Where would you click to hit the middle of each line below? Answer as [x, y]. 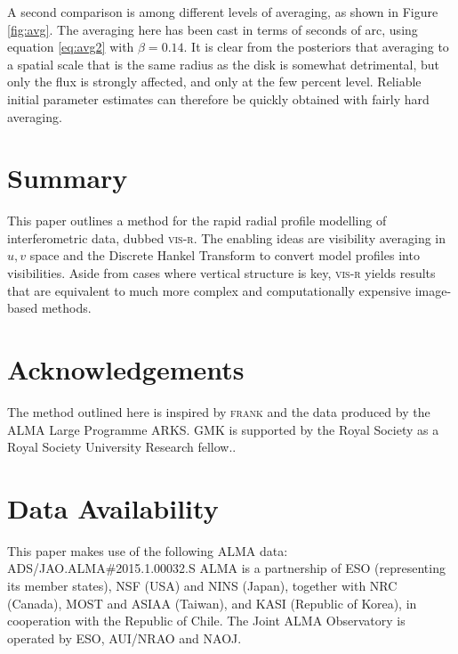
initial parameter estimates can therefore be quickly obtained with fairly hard [218, 98]
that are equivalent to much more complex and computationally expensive [209, 290]
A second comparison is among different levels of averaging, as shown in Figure [223, 12]
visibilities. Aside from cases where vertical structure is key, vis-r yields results [221, 273]
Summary [68, 178]
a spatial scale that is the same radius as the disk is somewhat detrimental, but [224, 64]
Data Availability [113, 507]
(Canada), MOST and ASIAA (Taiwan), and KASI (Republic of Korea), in [212, 603]
